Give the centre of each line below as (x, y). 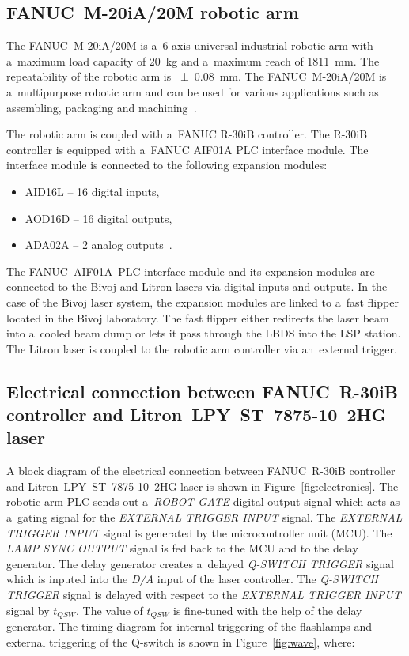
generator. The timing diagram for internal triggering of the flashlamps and (189, 626)
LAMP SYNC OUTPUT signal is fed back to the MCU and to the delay (182, 548)
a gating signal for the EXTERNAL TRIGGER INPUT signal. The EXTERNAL (204, 517)
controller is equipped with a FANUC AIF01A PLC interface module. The (187, 149)
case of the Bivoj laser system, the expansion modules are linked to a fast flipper (203, 302)
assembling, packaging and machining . (102, 107)
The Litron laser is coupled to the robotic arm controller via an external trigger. (202, 348)
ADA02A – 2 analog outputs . (98, 245)
